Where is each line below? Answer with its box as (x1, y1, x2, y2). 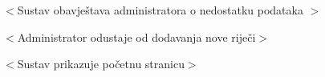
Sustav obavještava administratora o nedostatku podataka (17, 2, 303, 18)
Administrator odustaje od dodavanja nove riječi (17, 28, 256, 45)
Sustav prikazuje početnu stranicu (17, 55, 185, 72)
